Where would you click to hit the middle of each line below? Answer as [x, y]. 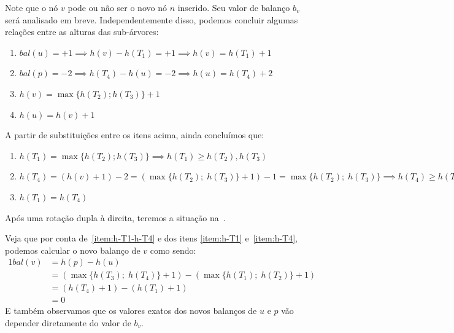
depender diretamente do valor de [68, 323]
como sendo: [173, 250]
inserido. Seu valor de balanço [234, 7]
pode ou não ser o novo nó [117, 7]
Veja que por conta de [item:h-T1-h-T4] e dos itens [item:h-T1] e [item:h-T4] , [152, 238]
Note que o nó [32, 7]
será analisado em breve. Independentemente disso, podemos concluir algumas [152, 19]
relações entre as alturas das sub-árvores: [82, 32]
